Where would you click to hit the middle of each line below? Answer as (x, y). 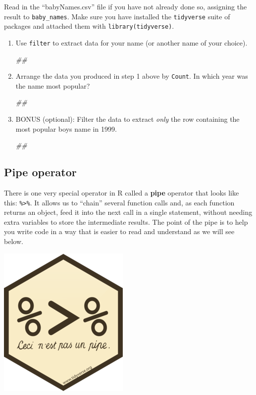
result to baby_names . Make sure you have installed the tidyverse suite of (117, 16)
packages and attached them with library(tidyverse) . (89, 26)
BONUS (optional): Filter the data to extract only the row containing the (128, 119)
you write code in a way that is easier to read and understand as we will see (119, 231)
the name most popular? (53, 85)
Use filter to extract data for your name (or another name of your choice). (131, 42)
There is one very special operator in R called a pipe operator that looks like (122, 192)
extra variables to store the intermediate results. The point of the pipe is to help (126, 222)
